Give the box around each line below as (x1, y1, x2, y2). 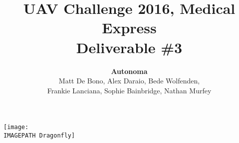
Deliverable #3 (76, 37, 183, 57)
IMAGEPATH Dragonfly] (3, 132, 75, 139)
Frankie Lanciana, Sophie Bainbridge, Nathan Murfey (47, 85, 212, 95)
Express (102, 17, 157, 38)
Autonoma (111, 66, 148, 76)
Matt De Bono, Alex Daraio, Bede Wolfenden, (58, 75, 200, 86)
